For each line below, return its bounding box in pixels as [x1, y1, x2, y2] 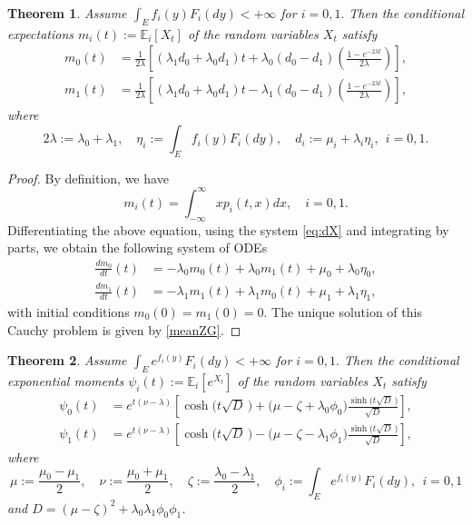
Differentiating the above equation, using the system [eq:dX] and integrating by [7, 220, 449, 239]
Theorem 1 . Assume [7, 4, 127, 22]
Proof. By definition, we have [7, 168, 169, 187]
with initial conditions [7, 302, 130, 322]
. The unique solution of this [263, 302, 422, 322]
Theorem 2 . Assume [7, 351, 127, 370]
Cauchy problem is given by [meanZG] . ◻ [7, 320, 241, 339]
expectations [7, 24, 74, 43]
